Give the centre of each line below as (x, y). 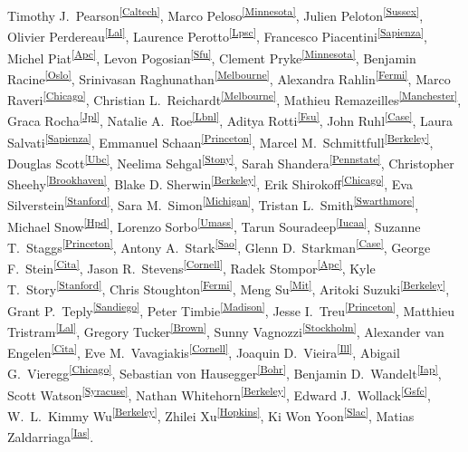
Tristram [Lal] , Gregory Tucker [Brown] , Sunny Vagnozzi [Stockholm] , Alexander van (226, 330)
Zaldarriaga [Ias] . (51, 435)
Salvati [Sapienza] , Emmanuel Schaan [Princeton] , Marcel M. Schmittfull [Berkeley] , (220, 140)
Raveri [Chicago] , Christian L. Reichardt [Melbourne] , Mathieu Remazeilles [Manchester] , (234, 98)
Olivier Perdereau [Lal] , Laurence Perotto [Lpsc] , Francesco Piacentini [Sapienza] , (217, 35)
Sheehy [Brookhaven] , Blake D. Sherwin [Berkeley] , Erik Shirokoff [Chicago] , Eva (210, 183)
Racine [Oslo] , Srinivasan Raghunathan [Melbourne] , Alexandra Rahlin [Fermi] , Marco (229, 77)
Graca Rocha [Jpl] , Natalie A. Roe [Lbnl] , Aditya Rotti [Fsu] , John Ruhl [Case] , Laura (230, 119)
